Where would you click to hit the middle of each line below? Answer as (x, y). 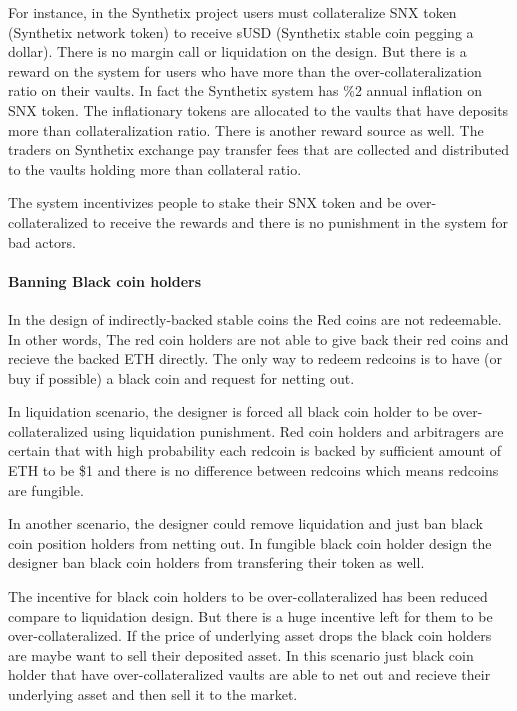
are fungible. (46, 489)
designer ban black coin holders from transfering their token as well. (216, 562)
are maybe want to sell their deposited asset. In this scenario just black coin (241, 654)
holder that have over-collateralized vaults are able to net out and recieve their (249, 674)
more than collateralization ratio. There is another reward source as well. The (246, 129)
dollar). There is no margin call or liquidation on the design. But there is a (237, 51)
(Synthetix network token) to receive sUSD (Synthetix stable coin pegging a (241, 31)
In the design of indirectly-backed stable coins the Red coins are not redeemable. (255, 318)
